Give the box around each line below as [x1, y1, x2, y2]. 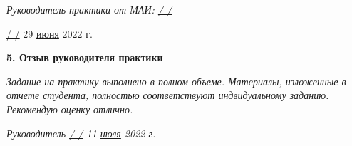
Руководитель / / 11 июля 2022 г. [6, 125, 156, 140]
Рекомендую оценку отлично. [6, 101, 133, 116]
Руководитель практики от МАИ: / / [6, 2, 172, 16]
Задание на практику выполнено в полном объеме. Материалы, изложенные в [6, 73, 346, 88]
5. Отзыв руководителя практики [6, 50, 163, 65]
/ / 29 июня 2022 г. [6, 26, 93, 41]
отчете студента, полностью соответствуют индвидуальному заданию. [6, 88, 329, 103]
